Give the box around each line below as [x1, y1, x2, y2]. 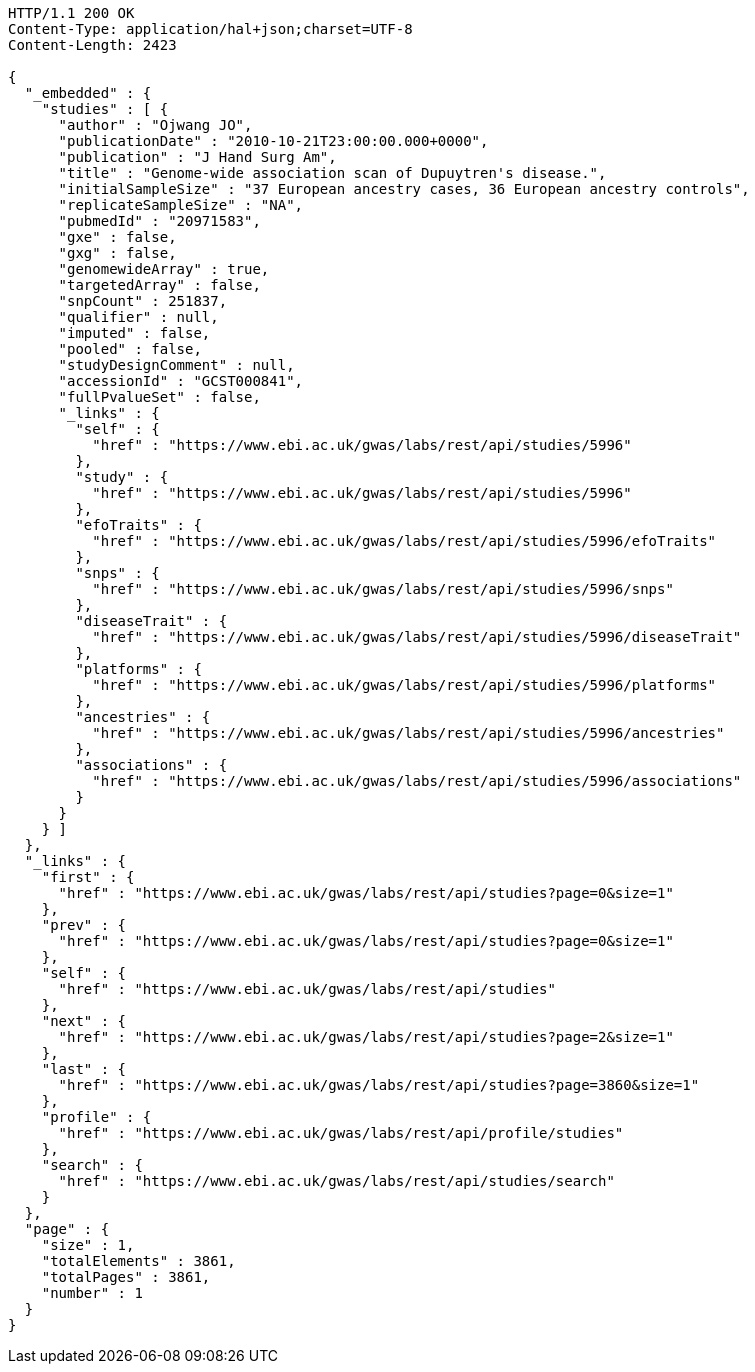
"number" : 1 [41, 1285, 143, 1301]
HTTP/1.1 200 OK [8, 5, 135, 21]
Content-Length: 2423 [8, 37, 177, 53]
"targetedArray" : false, [58, 277, 261, 293]
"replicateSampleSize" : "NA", [58, 197, 304, 213]
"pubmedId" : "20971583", [58, 213, 261, 229]
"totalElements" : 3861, [41, 1253, 236, 1269]
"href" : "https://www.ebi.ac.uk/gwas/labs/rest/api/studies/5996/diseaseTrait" [92, 629, 742, 645]
